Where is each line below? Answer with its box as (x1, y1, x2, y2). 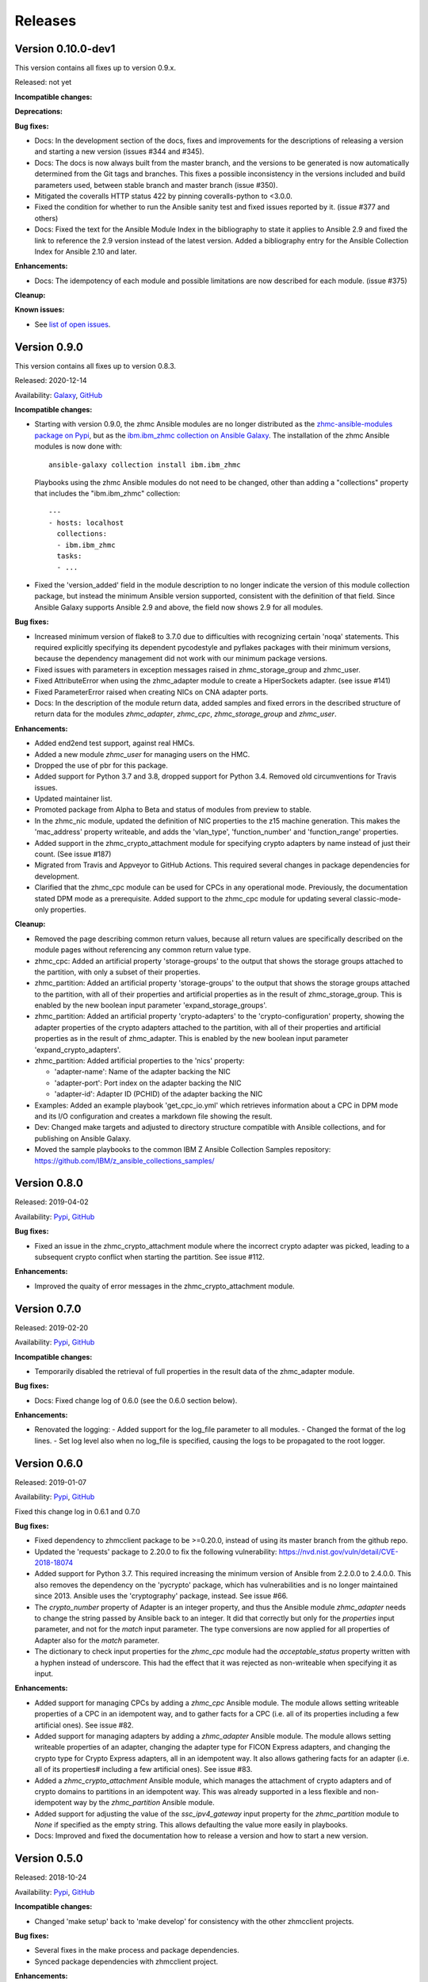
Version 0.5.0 (14, 1852, 83, 1865)
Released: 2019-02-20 (14, 1322, 89, 1332)
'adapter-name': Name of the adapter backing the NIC (54, 1067, 231, 1077)
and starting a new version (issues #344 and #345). (34, 147, 204, 156)
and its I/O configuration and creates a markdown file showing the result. (34, 1112, 273, 1121)
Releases (14, 12, 77, 29)
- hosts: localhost (48, 518, 124, 527)
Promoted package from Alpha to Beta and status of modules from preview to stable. (34, 805, 312, 814)
